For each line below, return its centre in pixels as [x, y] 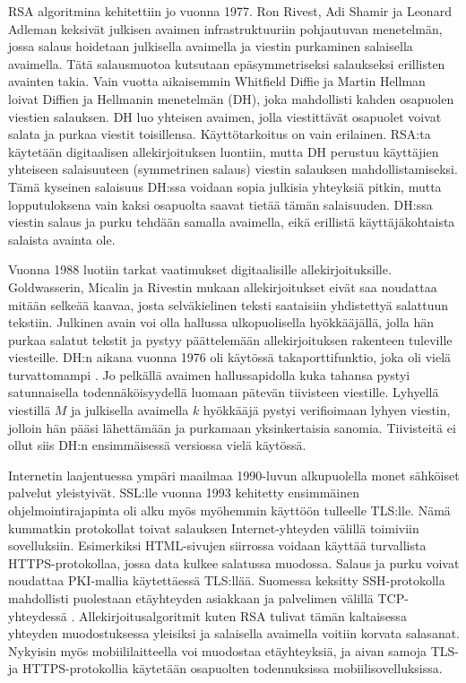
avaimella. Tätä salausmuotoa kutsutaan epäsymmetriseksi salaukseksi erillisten [227, 63]
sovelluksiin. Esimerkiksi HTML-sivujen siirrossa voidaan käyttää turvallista [217, 545]
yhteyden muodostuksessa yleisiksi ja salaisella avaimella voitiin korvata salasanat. [234, 633]
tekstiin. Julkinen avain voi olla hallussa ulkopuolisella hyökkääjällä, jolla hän [221, 322]
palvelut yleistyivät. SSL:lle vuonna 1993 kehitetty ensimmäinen [184, 493]
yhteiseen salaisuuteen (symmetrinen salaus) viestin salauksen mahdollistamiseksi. [233, 169]
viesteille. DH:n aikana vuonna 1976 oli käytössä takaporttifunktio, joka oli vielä [230, 357]
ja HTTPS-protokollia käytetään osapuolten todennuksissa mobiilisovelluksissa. [225, 668]
